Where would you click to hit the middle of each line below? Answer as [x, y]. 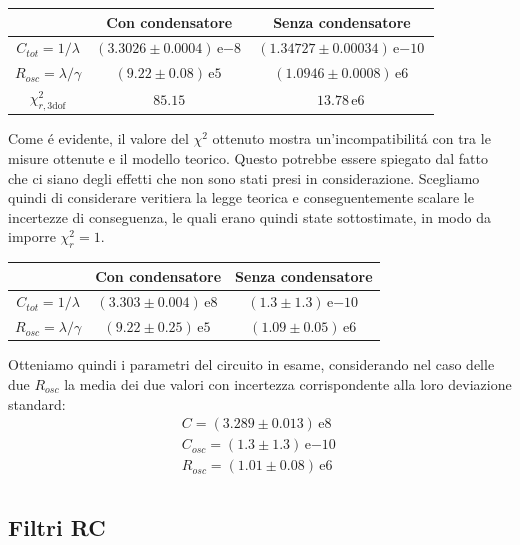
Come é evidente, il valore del [98, 138]
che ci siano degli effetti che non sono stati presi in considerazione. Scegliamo [244, 177]
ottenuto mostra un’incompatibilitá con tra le [351, 138]
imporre [32, 236]
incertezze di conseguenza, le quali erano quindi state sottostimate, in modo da [249, 216]
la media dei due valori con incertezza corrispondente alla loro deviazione [288, 383]
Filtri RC [57, 526]
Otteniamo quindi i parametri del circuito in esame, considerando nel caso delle [251, 364]
